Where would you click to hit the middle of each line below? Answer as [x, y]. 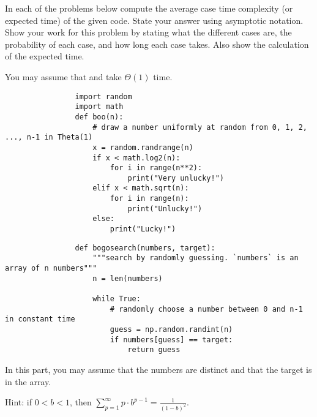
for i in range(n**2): [156, 168]
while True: [117, 299]
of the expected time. [45, 56]
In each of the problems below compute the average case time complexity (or [149, 8]
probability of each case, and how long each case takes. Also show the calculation [157, 44]
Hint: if [18, 402]
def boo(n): [99, 117]
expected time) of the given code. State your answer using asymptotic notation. [154, 20]
